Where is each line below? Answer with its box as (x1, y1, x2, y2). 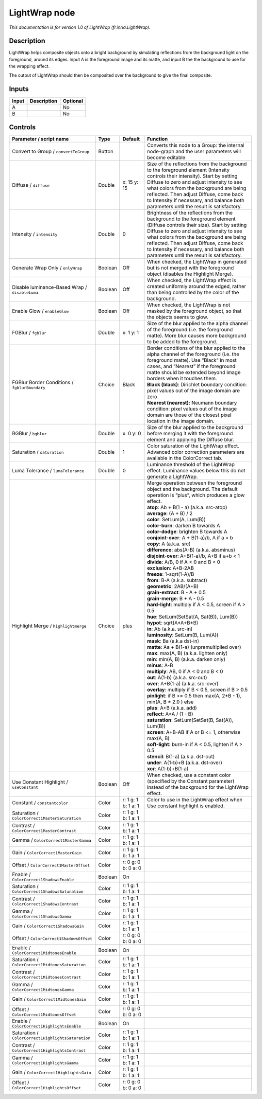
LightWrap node (9, 7, 75, 18)
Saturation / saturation (12, 449, 64, 456)
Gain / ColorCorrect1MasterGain (12, 849, 82, 856)
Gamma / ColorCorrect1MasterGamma (12, 837, 92, 844)
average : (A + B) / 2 (147, 510, 193, 517)
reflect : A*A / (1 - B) (147, 710, 194, 717)
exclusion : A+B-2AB (147, 565, 194, 571)
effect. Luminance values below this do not (147, 467, 246, 474)
